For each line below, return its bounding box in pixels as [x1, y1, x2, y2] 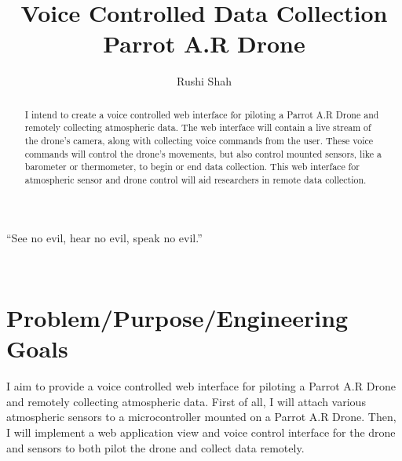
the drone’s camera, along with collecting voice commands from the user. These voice [24, 134, 374, 147]
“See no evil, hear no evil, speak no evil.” [6, 229, 203, 245]
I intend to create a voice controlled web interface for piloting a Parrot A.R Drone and [24, 107, 379, 121]
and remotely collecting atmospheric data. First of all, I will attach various [6, 393, 366, 409]
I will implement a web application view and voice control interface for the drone [6, 423, 396, 440]
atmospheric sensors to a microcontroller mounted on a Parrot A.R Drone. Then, [6, 408, 397, 425]
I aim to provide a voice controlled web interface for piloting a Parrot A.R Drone [6, 378, 396, 394]
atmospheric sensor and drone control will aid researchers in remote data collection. [24, 172, 367, 186]
